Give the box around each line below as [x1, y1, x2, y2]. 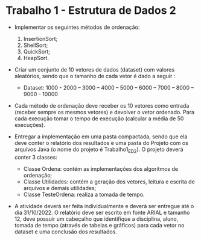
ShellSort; [23, 42, 48, 49]
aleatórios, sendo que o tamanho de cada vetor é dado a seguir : [14, 72, 176, 79]
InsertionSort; [23, 35, 58, 42]
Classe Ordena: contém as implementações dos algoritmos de [23, 165, 179, 172]
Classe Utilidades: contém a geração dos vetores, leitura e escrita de [23, 178, 196, 185]
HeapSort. [23, 54, 49, 61]
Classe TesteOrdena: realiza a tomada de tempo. [23, 191, 145, 198]
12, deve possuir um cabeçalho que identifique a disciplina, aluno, [14, 215, 179, 223]
